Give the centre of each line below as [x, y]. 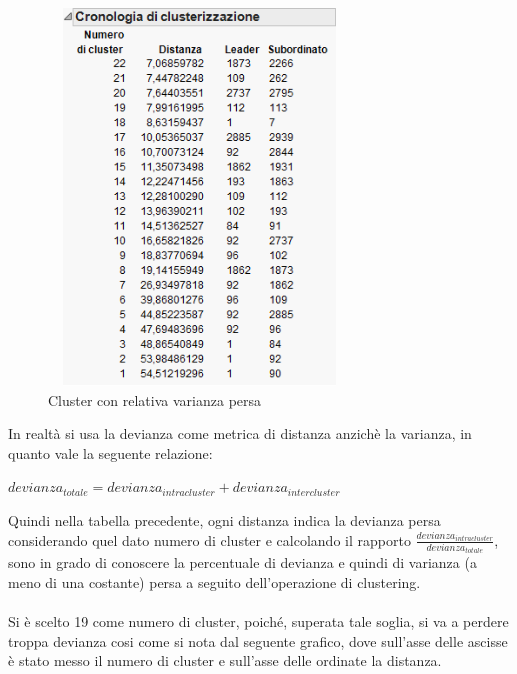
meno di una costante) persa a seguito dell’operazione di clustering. [214, 582]
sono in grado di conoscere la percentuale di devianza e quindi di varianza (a [242, 562]
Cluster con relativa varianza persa [155, 399]
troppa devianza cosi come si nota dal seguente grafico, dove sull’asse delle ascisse [258, 640]
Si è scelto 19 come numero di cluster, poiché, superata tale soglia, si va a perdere [258, 621]
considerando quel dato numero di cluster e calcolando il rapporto [209, 539]
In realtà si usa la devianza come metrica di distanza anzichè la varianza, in [240, 433]
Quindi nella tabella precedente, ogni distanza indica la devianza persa [224, 519]
